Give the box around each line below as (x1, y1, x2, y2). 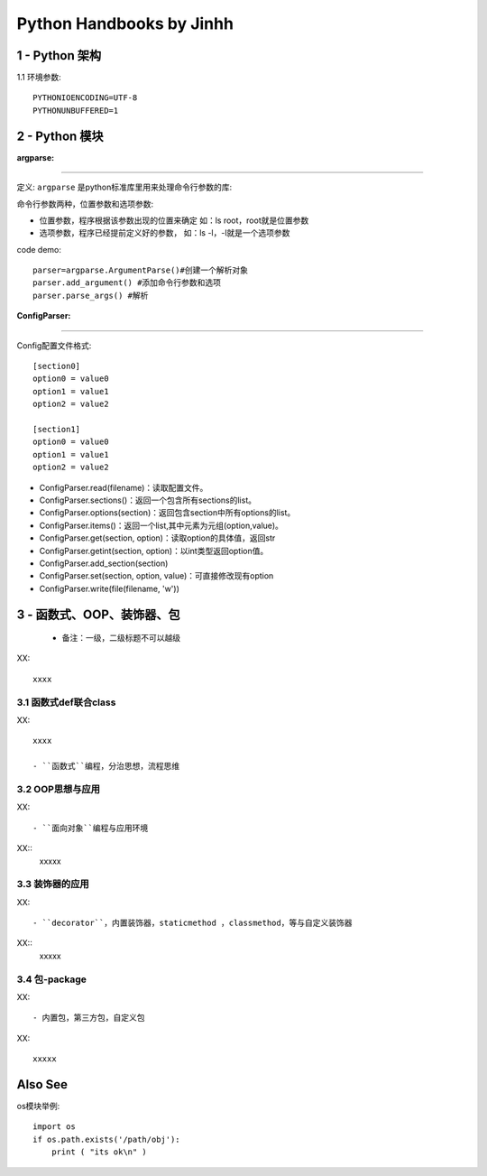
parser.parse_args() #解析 (32, 290, 149, 301)
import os (32, 1122, 76, 1132)
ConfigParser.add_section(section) (39, 558, 169, 569)
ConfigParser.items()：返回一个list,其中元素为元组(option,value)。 (39, 520, 284, 531)
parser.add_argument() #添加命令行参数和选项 (32, 278, 221, 288)
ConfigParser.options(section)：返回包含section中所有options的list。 (39, 507, 296, 518)
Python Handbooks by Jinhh (16, 14, 234, 33)
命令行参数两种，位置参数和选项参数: (16, 199, 154, 209)
